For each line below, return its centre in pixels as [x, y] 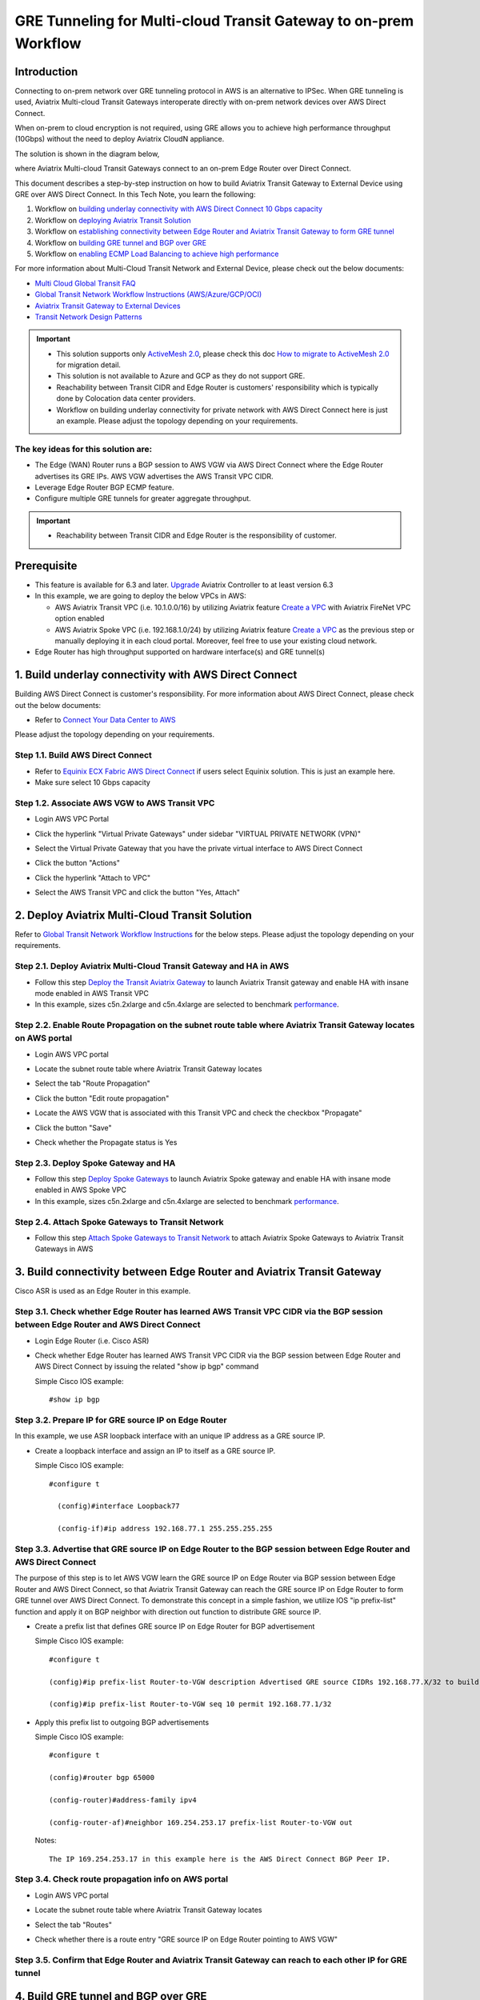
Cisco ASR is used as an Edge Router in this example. [103, 1291]
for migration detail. [89, 365]
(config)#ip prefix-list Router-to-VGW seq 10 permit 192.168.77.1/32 [190, 1704]
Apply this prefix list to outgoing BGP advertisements [122, 1722]
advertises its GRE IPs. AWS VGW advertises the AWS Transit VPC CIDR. [154, 476]
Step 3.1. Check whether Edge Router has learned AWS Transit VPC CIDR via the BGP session [199, 1312]
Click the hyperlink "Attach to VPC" [93, 878]
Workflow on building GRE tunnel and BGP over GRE [121, 242]
